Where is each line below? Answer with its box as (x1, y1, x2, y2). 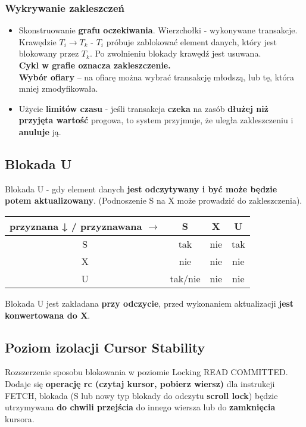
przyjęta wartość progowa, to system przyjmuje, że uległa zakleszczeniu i (18, 114, 293, 126)
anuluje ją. (18, 125, 61, 138)
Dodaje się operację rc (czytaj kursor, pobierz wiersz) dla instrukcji (5, 377, 275, 389)
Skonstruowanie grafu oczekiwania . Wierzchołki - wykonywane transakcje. (18, 24, 298, 36)
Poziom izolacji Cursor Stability (5, 338, 205, 356)
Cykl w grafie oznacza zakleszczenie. (18, 59, 171, 71)
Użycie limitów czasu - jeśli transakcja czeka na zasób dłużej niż (18, 102, 268, 114)
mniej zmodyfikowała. (18, 82, 98, 95)
